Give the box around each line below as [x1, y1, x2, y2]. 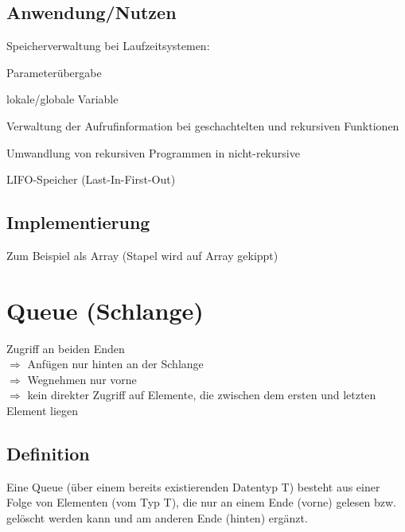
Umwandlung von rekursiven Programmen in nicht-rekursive [6, 144, 300, 161]
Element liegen [6, 402, 79, 419]
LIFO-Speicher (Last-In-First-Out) [6, 171, 176, 188]
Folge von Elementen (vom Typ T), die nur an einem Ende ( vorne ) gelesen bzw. [6, 494, 396, 511]
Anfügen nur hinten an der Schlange [27, 355, 204, 372]
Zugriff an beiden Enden [6, 340, 125, 356]
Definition [6, 441, 90, 466]
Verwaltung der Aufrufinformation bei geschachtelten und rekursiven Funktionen [6, 117, 399, 134]
